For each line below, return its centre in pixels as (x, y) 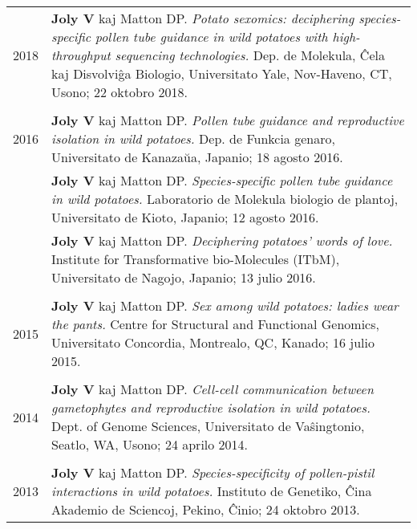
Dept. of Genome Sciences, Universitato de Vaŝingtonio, (208, 426)
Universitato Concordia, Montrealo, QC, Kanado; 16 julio (213, 342)
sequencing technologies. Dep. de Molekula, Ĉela (250, 55)
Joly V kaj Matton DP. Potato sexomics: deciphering (203, 18)
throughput (81, 55)
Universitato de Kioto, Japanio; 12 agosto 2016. (185, 217)
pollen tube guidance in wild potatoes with (211, 37)
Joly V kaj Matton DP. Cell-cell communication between (213, 389)
